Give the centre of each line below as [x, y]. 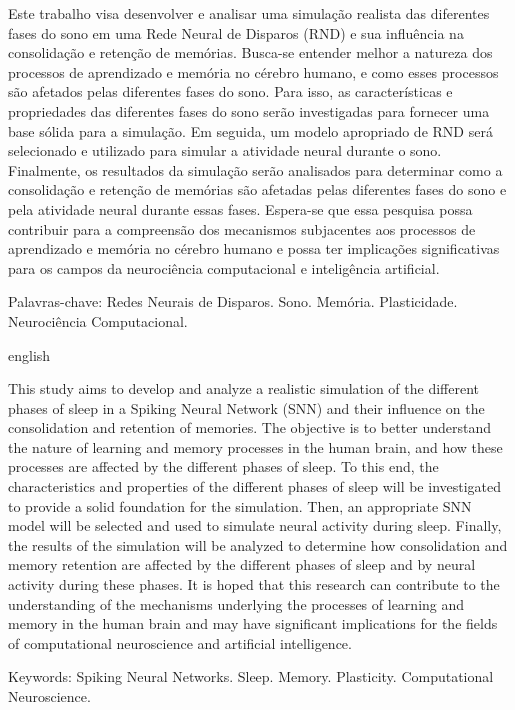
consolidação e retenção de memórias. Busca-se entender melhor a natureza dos [250, 52]
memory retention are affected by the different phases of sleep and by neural [242, 564]
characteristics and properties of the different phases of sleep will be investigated [255, 486]
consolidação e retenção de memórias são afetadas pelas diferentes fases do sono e [257, 189]
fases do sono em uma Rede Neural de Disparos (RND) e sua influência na [236, 32]
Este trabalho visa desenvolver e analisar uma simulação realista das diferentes [249, 13]
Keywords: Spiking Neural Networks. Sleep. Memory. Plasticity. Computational [251, 676]
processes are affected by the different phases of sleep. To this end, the [223, 466]
